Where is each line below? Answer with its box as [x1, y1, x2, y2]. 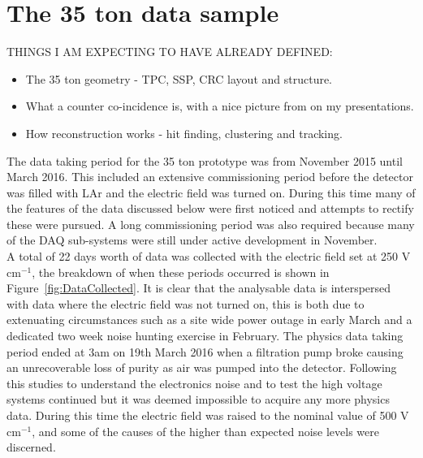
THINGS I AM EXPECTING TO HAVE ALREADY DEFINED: [6, 43, 333, 60]
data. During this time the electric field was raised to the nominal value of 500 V [6, 407, 409, 423]
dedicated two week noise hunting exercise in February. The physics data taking [6, 327, 404, 344]
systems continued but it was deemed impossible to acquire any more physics [6, 391, 390, 408]
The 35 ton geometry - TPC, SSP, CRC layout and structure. [25, 70, 333, 87]
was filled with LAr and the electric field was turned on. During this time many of [6, 184, 416, 201]
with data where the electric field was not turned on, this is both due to [6, 295, 365, 312]
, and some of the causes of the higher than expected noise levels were [32, 422, 379, 439]
